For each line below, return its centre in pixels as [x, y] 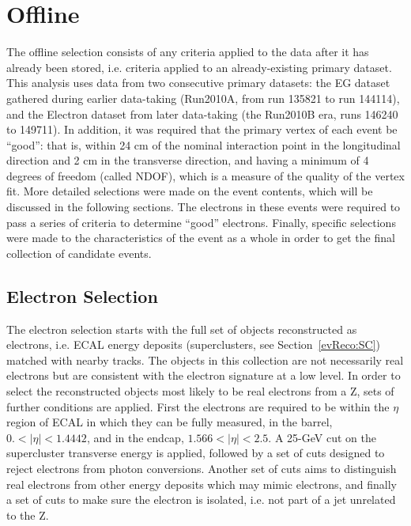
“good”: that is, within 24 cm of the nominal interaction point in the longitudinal [204, 144]
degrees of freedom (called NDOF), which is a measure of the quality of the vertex [205, 175]
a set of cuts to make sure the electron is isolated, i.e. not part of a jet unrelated [201, 500]
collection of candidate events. [79, 253]
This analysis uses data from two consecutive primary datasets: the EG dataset [198, 83]
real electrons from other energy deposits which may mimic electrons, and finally [202, 484]
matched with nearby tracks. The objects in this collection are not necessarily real [205, 359]
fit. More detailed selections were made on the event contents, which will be [190, 191]
